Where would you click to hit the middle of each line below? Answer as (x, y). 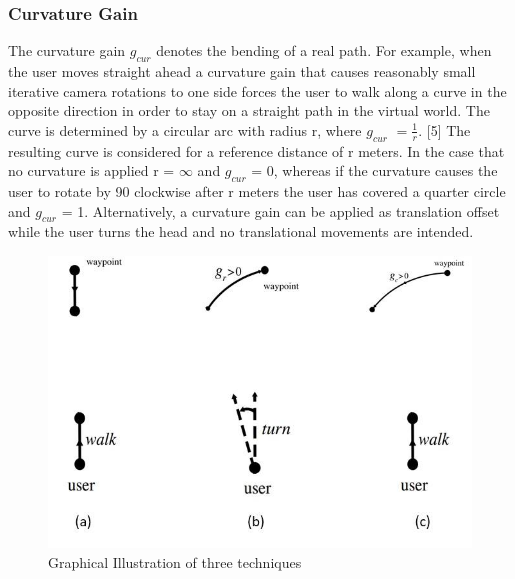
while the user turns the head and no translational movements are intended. (241, 231)
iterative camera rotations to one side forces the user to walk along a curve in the (257, 90)
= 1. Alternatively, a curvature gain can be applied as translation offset (280, 210)
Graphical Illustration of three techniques (175, 562)
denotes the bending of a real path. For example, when (324, 50)
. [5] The (444, 129)
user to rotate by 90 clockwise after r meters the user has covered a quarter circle (257, 190)
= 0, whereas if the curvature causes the (374, 170)
